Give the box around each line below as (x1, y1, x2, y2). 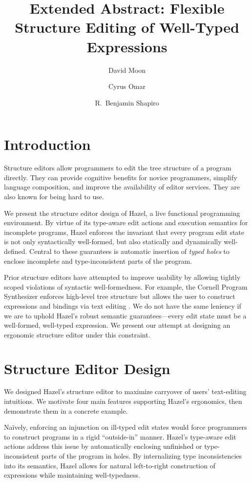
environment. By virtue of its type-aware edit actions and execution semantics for (4, 217, 248, 228)
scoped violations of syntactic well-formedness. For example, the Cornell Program (4, 281, 248, 292)
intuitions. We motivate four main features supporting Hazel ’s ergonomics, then (4, 396, 242, 406)
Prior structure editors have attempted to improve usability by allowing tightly (4, 272, 241, 282)
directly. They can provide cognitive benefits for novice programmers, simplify (4, 172, 237, 182)
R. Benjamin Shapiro (95, 97, 159, 107)
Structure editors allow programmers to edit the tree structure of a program (4, 163, 231, 173)
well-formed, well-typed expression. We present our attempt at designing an (4, 320, 231, 330)
